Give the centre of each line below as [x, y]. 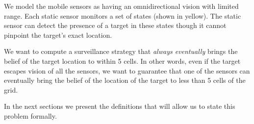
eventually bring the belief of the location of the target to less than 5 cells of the [125, 80]
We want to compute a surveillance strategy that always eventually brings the [121, 51]
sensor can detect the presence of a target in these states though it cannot [115, 25]
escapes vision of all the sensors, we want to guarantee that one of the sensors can [127, 70]
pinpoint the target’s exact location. [58, 35]
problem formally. [30, 115]
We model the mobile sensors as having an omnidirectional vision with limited [121, 6]
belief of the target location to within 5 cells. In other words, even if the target [122, 61]
